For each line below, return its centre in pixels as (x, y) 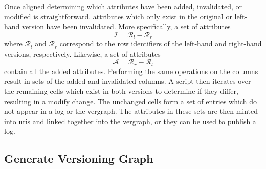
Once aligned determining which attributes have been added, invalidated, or (123, 6)
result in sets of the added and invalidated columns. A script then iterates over (128, 81)
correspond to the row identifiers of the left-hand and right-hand (161, 44)
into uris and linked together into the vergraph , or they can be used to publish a (130, 121)
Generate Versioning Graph (79, 159)
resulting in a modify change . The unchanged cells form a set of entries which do (130, 101)
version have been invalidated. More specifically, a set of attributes (126, 26)
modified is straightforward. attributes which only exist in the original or (118, 16)
